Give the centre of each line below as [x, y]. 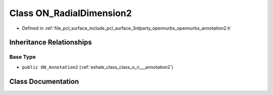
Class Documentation [44, 81]
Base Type [22, 57]
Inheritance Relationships [51, 42]
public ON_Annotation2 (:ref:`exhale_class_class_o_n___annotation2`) [98, 67]
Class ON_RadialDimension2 [71, 13]
